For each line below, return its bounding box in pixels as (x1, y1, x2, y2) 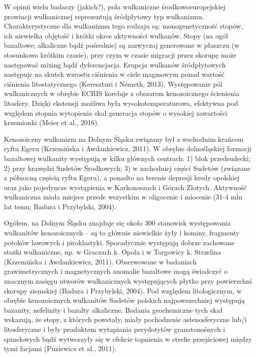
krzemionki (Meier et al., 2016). (4, 117, 99, 128)
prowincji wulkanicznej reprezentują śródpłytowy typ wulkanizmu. (4, 11, 204, 21)
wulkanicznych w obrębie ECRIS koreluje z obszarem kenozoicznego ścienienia (4, 88, 240, 98)
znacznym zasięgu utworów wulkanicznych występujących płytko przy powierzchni (4, 276, 252, 286)
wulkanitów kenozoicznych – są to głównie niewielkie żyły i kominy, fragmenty (4, 227, 240, 238)
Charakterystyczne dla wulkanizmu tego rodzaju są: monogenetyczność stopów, (4, 21, 243, 31)
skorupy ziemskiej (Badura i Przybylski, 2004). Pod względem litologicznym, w (4, 285, 242, 295)
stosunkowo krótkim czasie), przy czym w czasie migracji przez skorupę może (4, 49, 236, 60)
